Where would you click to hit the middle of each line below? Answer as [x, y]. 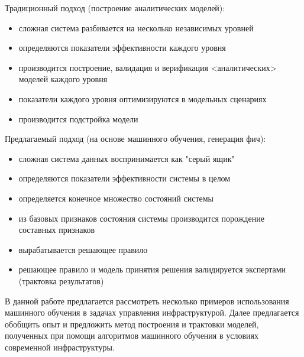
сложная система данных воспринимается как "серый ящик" [127, 158]
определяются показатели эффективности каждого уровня [122, 48]
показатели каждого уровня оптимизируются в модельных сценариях [143, 98]
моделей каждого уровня [63, 79]
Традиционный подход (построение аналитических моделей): [115, 8]
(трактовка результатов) [61, 280]
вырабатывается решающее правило [83, 249]
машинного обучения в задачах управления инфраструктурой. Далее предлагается [152, 312]
